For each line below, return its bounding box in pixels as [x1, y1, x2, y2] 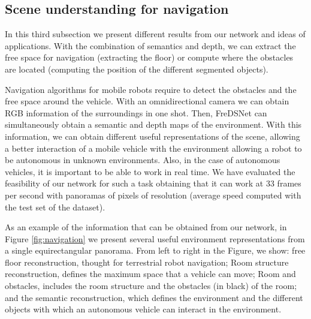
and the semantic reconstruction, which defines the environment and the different [5, 291, 303, 303]
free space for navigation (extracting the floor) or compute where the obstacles [5, 51, 294, 64]
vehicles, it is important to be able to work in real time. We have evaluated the [5, 165, 295, 177]
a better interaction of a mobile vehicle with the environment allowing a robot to [5, 142, 302, 154]
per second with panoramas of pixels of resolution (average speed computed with [5, 188, 301, 201]
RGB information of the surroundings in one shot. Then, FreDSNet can [5, 106, 267, 119]
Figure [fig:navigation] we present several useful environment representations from [5, 232, 305, 245]
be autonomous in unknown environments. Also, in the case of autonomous [5, 154, 280, 166]
